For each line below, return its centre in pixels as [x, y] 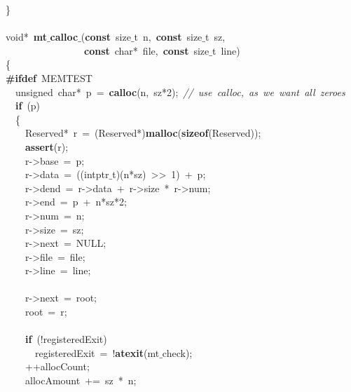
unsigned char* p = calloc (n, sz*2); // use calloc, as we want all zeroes [180, 92]
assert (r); [47, 146]
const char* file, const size [147, 50]
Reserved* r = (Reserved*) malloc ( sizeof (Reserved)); [143, 133]
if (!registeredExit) [66, 339]
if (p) [28, 106]
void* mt [26, 37]
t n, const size [168, 37]
